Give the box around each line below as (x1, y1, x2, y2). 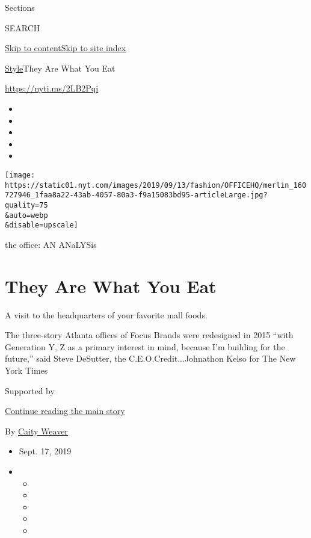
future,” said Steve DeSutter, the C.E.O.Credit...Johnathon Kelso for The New (5, 352, 296, 365)
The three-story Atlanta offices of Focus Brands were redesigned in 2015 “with (5, 329, 294, 341)
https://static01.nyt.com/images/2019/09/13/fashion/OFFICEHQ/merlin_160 (5, 181, 307, 190)
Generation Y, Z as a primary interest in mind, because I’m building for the (5, 340, 285, 353)
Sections (5, 1, 35, 13)
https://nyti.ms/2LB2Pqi (5, 82, 99, 94)
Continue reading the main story (5, 404, 125, 417)
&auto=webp (5, 211, 48, 220)
